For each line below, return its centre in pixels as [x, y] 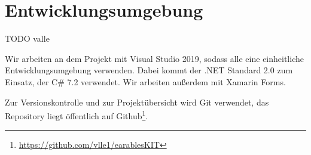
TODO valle [27, 38]
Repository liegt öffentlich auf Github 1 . [77, 115]
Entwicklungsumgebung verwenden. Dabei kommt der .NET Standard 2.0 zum [149, 70]
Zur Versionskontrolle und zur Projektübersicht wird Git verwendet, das [137, 102]
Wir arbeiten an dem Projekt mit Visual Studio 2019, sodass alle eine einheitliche [154, 58]
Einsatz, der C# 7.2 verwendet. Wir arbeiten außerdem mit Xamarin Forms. [145, 81]
